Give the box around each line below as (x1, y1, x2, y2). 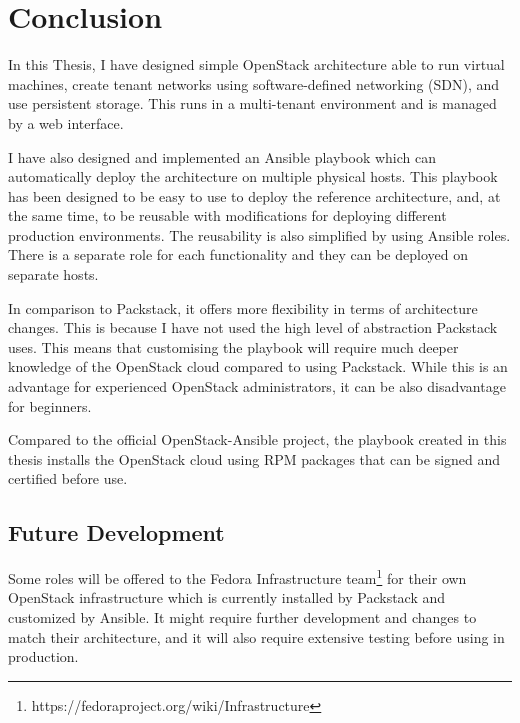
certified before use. (8, 468, 128, 489)
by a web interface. (8, 112, 124, 133)
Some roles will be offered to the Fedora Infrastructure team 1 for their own (8, 565, 467, 588)
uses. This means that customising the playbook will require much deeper (8, 336, 459, 357)
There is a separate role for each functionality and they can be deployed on (8, 244, 468, 265)
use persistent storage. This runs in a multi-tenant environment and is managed (8, 93, 497, 114)
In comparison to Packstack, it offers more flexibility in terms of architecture (8, 297, 478, 318)
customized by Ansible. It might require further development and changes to (8, 607, 477, 628)
